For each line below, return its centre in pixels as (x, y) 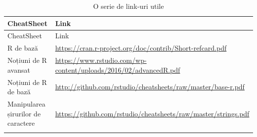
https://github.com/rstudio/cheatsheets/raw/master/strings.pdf (152, 113)
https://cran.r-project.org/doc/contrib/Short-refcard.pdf (141, 48)
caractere (21, 123)
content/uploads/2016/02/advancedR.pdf (118, 69)
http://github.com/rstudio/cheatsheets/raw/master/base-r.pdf (150, 87)
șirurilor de (24, 113)
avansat (19, 69)
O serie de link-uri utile (128, 6)
